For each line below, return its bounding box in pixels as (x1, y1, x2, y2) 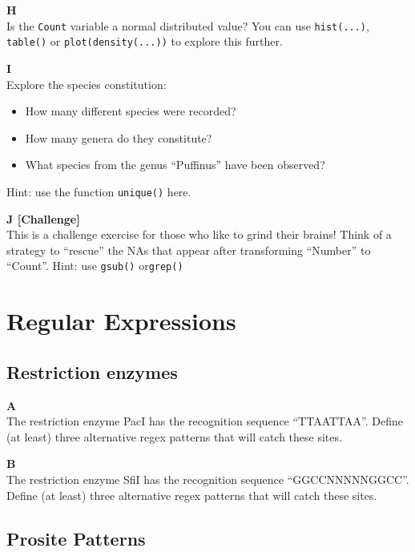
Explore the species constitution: (6, 75, 167, 92)
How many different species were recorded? (25, 103, 236, 119)
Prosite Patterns (6, 526, 146, 550)
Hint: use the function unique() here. (6, 183, 191, 199)
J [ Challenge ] (6, 210, 80, 227)
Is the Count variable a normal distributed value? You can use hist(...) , (6, 17, 369, 34)
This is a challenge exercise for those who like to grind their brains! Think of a (6, 226, 392, 243)
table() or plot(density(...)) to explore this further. (6, 33, 283, 50)
